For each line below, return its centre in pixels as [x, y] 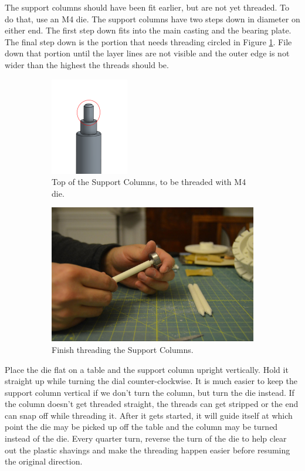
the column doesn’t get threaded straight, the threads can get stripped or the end [152, 404]
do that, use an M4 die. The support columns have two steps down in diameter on [152, 18]
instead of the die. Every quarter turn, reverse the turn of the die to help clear [146, 438]
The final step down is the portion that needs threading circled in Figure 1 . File [148, 41]
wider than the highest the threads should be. [87, 64]
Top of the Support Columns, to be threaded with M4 [149, 182]
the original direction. [44, 461]
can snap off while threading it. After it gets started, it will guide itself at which [149, 415]
